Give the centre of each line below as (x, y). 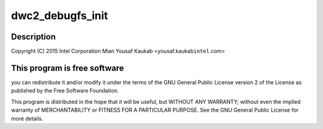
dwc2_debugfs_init (60, 16)
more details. (27, 118)
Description (33, 37)
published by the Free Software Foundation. (65, 91)
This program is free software (68, 68)
